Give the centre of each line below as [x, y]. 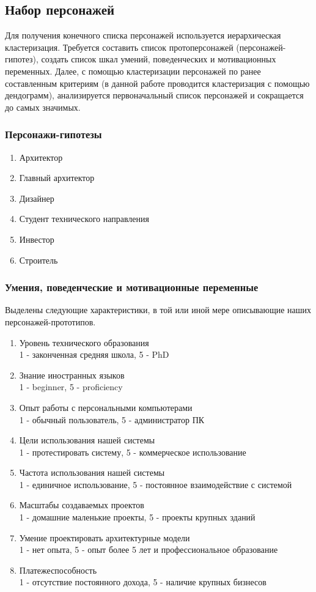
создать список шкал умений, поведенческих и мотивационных [159, 59]
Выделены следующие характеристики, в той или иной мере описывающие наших [158, 310]
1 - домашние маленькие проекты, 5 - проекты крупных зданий [137, 517]
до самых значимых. [43, 107]
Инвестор [37, 239]
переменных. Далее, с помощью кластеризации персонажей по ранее [133, 71]
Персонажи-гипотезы [53, 134]
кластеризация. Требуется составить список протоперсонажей [119, 47]
